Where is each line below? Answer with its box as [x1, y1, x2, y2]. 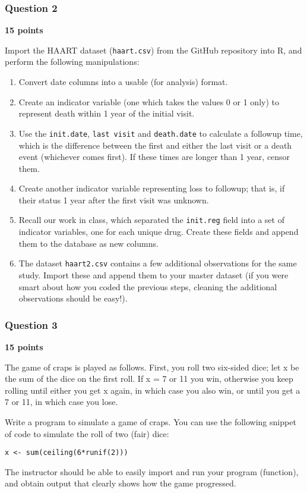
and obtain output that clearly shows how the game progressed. [5, 477, 236, 489]
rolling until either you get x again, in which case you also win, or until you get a [5, 384, 300, 396]
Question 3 [5, 317, 58, 332]
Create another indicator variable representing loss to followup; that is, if [18, 182, 285, 194]
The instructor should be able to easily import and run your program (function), [5, 465, 299, 478]
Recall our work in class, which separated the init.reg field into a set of [18, 213, 284, 226]
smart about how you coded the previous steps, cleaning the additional [18, 280, 277, 293]
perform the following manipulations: [5, 55, 140, 68]
